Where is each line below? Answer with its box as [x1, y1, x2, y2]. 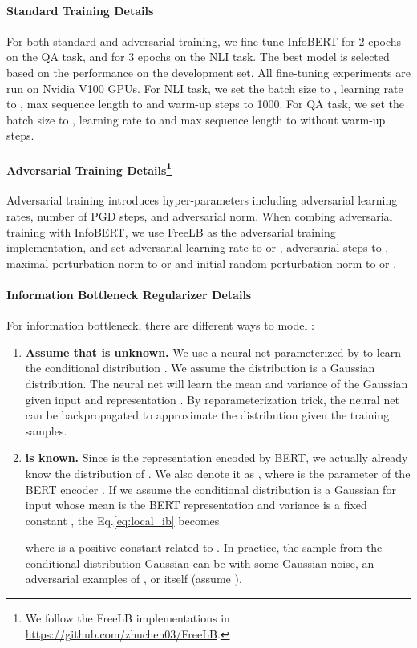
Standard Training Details [6, 2, 154, 18]
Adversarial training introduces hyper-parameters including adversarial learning [6, 192, 398, 209]
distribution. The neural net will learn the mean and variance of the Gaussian [25, 375, 408, 391]
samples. [25, 422, 67, 439]
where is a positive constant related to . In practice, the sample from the [25, 539, 383, 556]
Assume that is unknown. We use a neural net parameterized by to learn [25, 343, 402, 360]
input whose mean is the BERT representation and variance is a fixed [25, 496, 367, 513]
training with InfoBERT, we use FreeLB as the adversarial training [6, 223, 336, 240]
